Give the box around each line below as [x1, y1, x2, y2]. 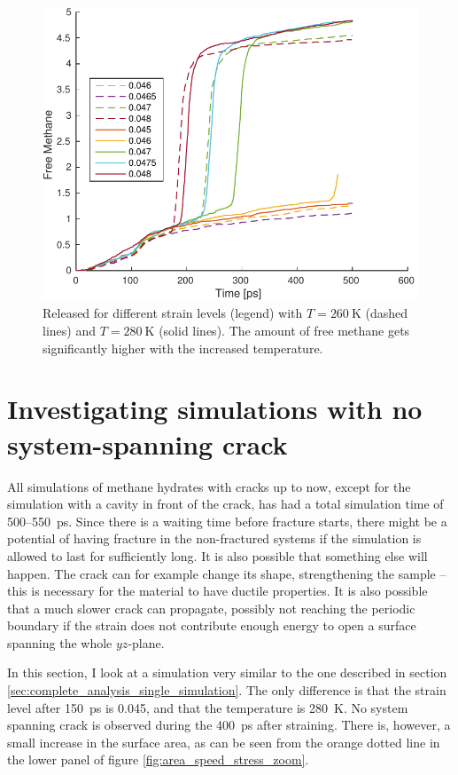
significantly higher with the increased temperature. [43, 338, 323, 357]
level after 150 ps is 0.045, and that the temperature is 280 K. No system [7, 698, 408, 716]
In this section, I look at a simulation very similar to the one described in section [7, 663, 447, 682]
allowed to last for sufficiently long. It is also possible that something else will [7, 546, 428, 565]
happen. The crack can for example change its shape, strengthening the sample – [7, 564, 446, 582]
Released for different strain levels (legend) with [43, 304, 303, 322]
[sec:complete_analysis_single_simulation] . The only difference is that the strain [7, 681, 446, 700]
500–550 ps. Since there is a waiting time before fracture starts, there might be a [7, 511, 447, 530]
